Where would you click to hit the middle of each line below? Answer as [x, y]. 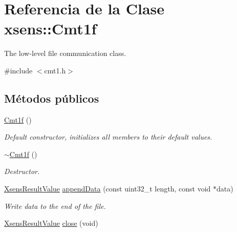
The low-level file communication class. [65, 53]
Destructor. [22, 171]
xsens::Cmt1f [50, 28]
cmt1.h [55, 70]
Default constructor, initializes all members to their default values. [108, 137]
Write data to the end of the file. [55, 206]
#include [18, 70]
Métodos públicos [52, 98]
